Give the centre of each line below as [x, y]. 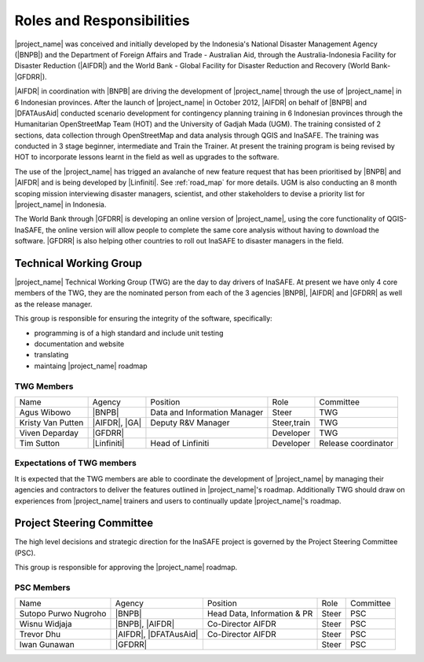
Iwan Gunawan [47, 645]
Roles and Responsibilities [102, 20]
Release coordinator [356, 443]
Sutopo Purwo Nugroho [63, 614]
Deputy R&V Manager [190, 422]
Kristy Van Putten [51, 422]
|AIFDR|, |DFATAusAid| [157, 635]
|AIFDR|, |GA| [117, 422]
